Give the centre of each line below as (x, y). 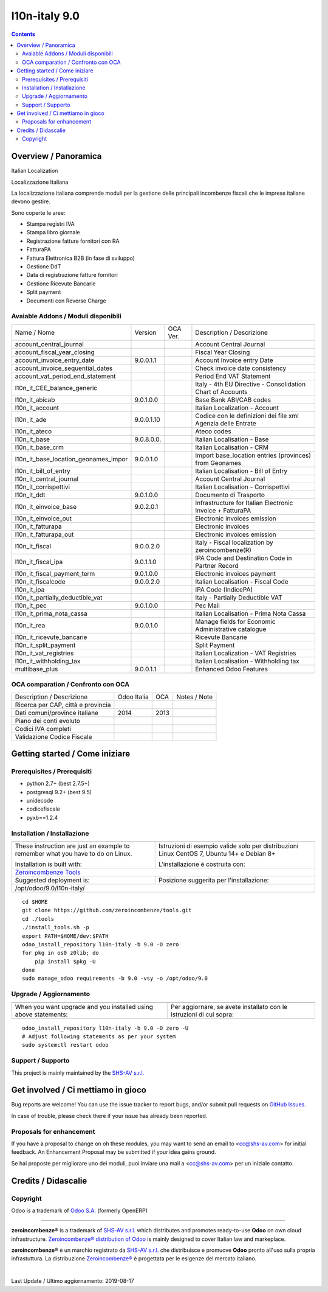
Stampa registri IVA (51, 224)
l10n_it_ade (31, 419)
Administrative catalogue (231, 629)
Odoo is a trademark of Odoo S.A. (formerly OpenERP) (80, 1210)
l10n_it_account (37, 408)
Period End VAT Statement (233, 376)
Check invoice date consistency (241, 368)
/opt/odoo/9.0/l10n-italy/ (50, 888)
